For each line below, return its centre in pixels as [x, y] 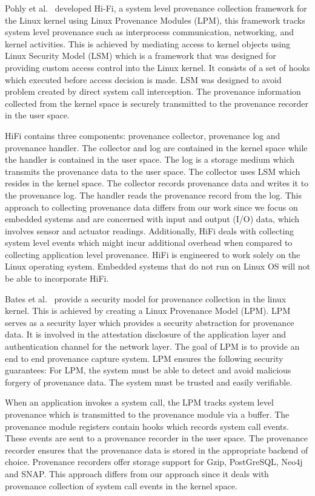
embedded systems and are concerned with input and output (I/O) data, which [152, 219]
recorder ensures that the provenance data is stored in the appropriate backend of [157, 450]
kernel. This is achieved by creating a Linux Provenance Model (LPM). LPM [148, 311]
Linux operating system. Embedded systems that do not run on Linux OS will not [157, 266]
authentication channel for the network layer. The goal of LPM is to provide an [152, 346]
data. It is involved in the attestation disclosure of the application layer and [145, 334]
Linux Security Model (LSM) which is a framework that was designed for [141, 56]
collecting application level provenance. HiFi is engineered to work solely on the [153, 254]
